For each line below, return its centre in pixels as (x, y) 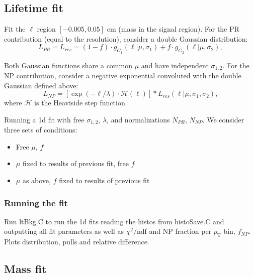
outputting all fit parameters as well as (64, 231)
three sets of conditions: (41, 130)
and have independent (175, 65)
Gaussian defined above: (41, 85)
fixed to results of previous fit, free (76, 163)
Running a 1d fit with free (44, 119)
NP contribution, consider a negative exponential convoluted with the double (123, 76)
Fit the (15, 29)
